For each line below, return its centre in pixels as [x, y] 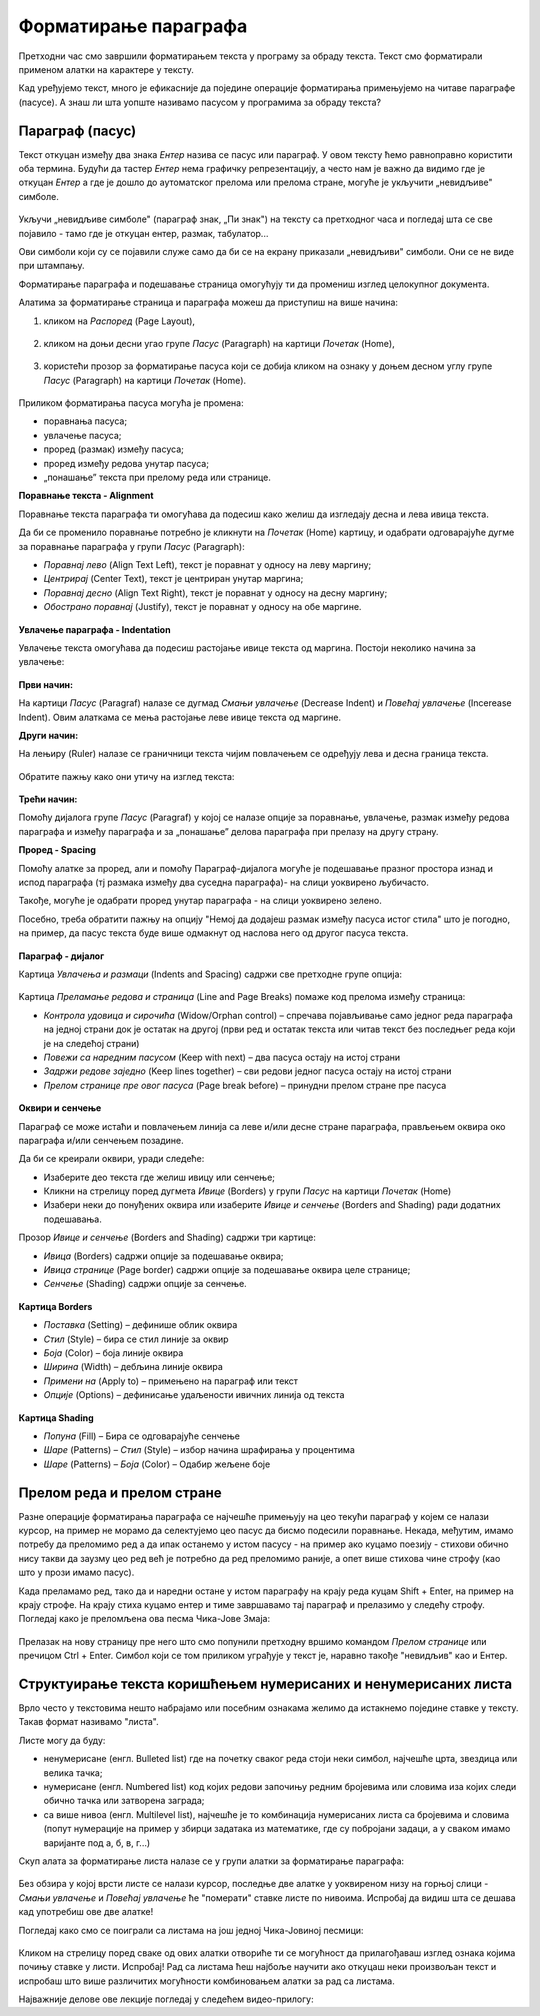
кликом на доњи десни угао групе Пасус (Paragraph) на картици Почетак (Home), [219, 343]
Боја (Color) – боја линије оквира [113, 1352]
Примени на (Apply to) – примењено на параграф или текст [171, 1381]
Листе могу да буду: [62, 1740]
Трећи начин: [48, 799]
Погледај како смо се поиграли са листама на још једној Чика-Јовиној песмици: [191, 1930]
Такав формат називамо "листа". [88, 1722]
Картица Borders [55, 1306]
